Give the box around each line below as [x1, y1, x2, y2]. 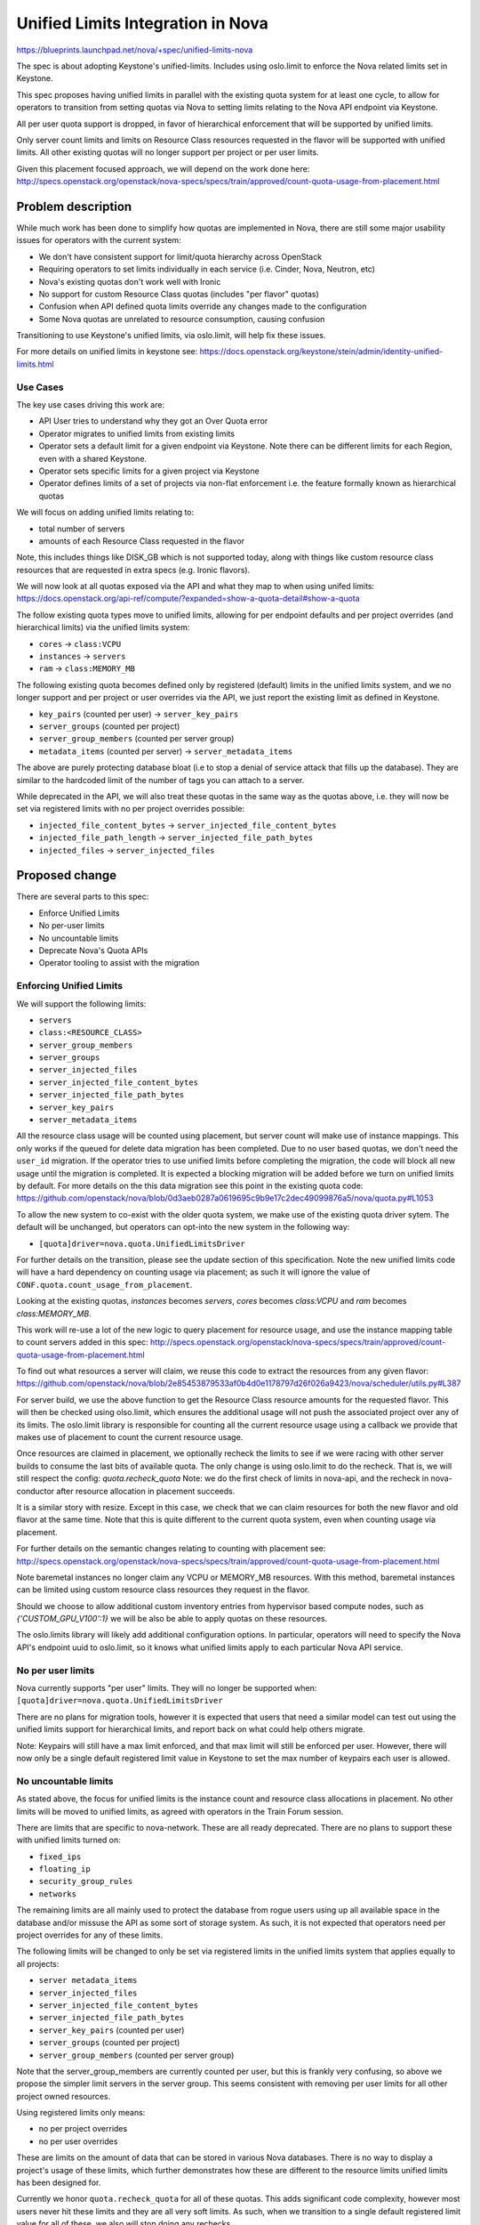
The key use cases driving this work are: [16, 400, 164, 410]
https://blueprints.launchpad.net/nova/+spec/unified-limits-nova [16, 44, 253, 55]
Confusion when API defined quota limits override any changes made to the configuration [38, 301, 367, 311]
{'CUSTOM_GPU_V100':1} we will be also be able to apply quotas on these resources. [16, 1614, 328, 1624]
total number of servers [38, 523, 125, 534]
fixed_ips [38, 1851, 82, 1862]
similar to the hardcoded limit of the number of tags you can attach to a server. [16, 774, 305, 785]
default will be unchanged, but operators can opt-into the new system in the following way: [16, 1222, 350, 1233]
